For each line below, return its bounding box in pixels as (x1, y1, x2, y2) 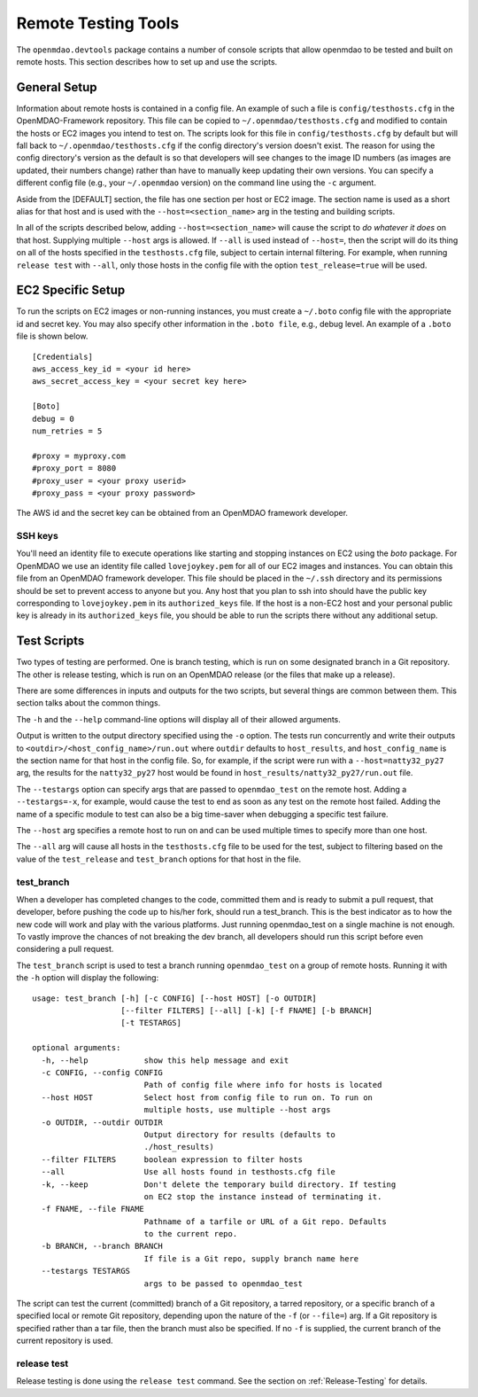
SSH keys (16, 530, 59, 542)
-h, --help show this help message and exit (41, 1055, 289, 1065)
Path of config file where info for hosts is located (143, 1080, 382, 1090)
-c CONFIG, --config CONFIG (41, 1067, 164, 1077)
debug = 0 (32, 413, 74, 424)
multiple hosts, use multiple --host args (143, 1104, 331, 1115)
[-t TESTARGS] (120, 1018, 181, 1028)
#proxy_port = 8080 (32, 464, 117, 473)
